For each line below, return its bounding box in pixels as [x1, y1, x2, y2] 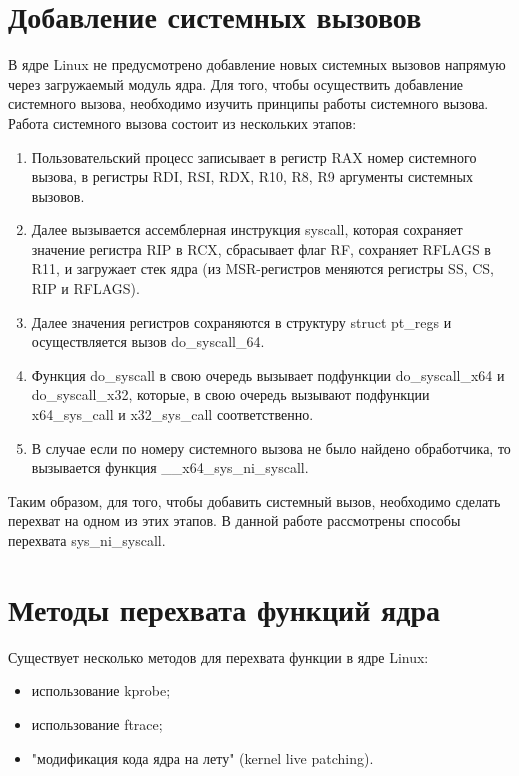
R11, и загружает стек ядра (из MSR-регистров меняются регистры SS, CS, [31, 258, 495, 279]
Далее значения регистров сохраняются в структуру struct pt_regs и [31, 311, 452, 332]
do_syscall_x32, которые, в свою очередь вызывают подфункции [31, 384, 430, 405]
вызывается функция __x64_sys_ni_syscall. [31, 457, 309, 478]
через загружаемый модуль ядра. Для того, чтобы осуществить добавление [8, 73, 464, 94]
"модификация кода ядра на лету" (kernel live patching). [31, 747, 374, 768]
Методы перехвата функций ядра [8, 588, 440, 629]
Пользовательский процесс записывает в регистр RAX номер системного [31, 146, 477, 167]
